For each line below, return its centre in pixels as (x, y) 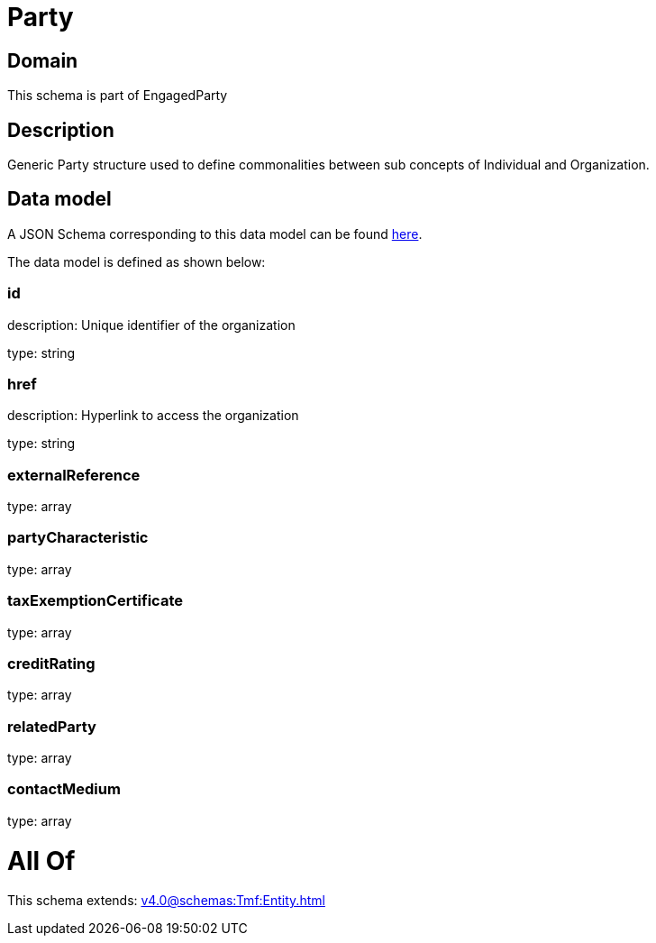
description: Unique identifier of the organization (151, 325)
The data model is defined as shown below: (137, 261)
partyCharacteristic (78, 538)
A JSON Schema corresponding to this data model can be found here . (215, 233)
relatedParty (52, 726)
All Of (41, 861)
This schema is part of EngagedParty (118, 96)
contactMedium (64, 789)
